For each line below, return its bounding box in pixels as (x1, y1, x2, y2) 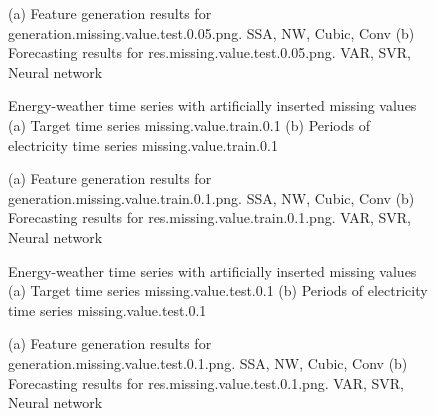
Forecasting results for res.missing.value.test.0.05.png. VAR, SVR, (8, 42, 412, 63)
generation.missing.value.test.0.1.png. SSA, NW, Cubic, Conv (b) (8, 352, 408, 373)
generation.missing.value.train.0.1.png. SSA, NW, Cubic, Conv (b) (8, 187, 415, 208)
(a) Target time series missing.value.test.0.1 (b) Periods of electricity (8, 280, 428, 301)
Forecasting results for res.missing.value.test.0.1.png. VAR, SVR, (8, 372, 405, 393)
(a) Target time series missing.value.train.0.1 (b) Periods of (8, 114, 371, 135)
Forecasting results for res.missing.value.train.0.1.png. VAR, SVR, (8, 207, 412, 228)
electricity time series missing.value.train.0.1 (8, 134, 278, 155)
